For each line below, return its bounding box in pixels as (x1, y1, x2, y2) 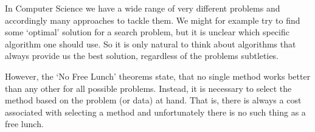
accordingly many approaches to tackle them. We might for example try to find (5, 13, 300, 26)
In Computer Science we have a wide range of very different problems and (5, 2, 280, 14)
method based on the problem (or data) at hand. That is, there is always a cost (5, 94, 302, 106)
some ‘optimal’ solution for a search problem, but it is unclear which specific (5, 26, 289, 38)
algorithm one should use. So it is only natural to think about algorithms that (5, 37, 296, 50)
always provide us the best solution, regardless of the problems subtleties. (5, 49, 279, 62)
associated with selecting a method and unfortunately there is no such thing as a (5, 105, 306, 118)
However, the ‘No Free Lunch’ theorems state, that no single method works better (5, 69, 311, 82)
